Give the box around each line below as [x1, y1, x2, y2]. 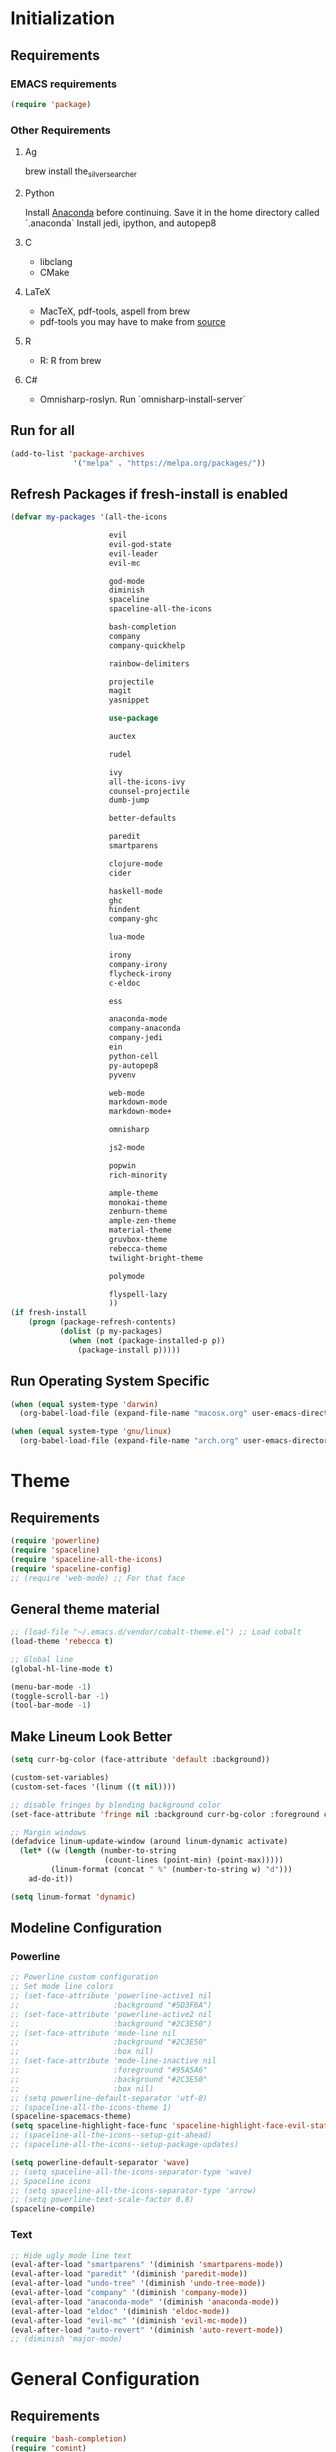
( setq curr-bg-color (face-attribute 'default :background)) [10, 1755, 271, 1765]
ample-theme [108, 1188, 159, 1198]
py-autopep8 [108, 1060, 159, 1071]
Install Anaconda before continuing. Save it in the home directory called [24, 206, 320, 218]
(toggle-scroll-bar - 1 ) [10, 1691, 110, 1701]
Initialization [10, 7, 115, 30]
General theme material [10, 1600, 160, 1617]
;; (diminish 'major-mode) [10, 2334, 123, 2344]
